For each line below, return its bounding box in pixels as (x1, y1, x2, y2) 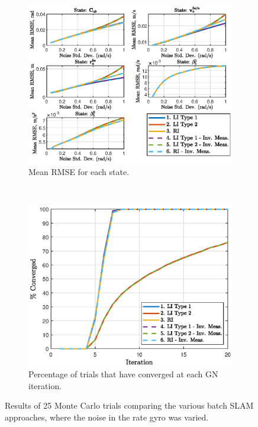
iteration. (28, 379, 62, 392)
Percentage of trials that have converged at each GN (28, 368, 218, 380)
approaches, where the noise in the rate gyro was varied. (5, 411, 209, 423)
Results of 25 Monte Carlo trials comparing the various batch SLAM (5, 399, 254, 412)
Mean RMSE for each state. (28, 165, 130, 177)
